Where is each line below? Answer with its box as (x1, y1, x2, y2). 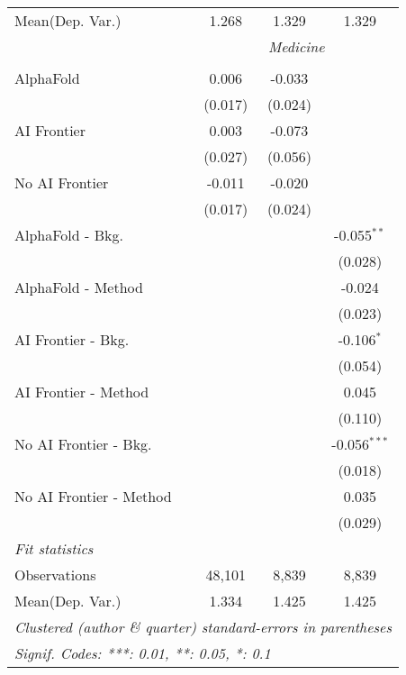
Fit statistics (14, 538, 94, 559)
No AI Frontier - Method (14, 486, 172, 506)
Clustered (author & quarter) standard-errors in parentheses (14, 616, 392, 637)
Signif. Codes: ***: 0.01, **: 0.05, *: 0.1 (14, 643, 271, 663)
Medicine (267, 36, 325, 57)
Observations (14, 564, 96, 585)
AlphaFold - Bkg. (14, 224, 123, 245)
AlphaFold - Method (14, 277, 143, 297)
